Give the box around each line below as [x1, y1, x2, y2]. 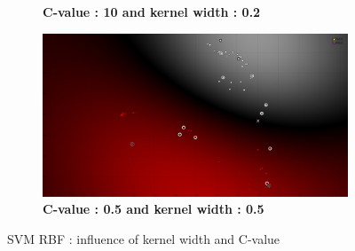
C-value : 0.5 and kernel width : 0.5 [43, 200, 264, 218]
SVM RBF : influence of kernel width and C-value [7, 229, 280, 247]
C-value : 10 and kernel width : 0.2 [43, 3, 261, 20]
